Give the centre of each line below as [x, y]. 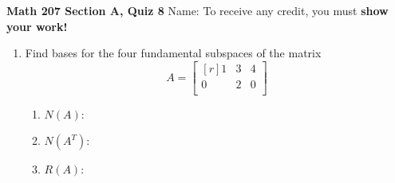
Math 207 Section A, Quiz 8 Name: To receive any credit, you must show [197, 10]
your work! [37, 26]
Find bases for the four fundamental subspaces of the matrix [173, 53]
